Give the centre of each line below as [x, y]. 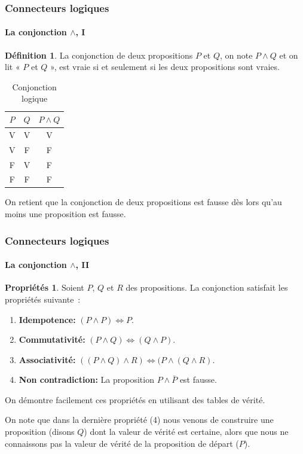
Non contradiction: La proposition [86, 380]
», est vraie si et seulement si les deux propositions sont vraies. [165, 67]
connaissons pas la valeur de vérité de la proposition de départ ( [122, 443]
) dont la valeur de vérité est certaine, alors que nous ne [186, 432]
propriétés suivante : [43, 299]
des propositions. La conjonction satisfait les [207, 287]
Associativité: [47, 359]
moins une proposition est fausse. [65, 214]
